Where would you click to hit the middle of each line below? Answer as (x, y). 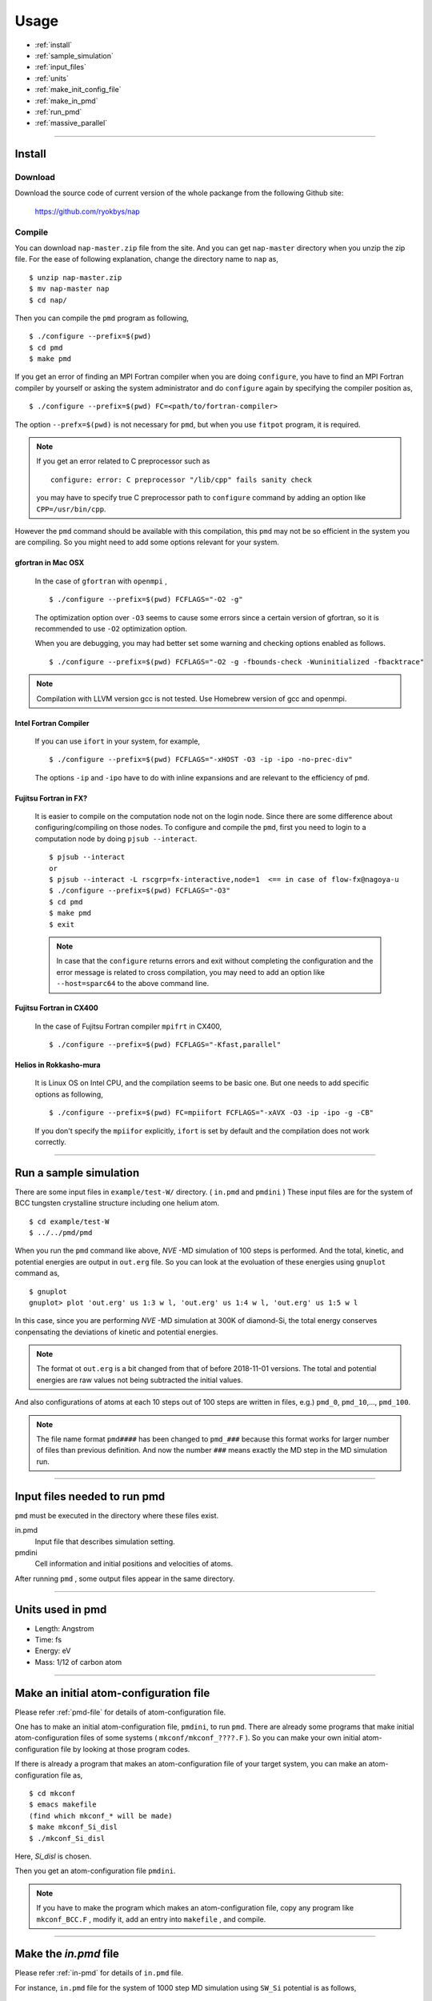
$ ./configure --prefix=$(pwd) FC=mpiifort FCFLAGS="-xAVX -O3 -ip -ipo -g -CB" (212, 1113)
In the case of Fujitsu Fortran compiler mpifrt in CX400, (128, 1026)
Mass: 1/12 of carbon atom (78, 1662)
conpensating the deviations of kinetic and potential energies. (116, 1332)
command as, (37, 1273)
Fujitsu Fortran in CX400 (57, 1008)
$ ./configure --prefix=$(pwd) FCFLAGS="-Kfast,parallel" (165, 1044)
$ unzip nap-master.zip (76, 277)
